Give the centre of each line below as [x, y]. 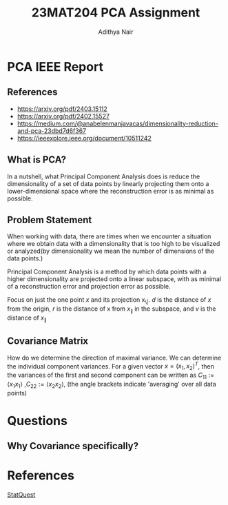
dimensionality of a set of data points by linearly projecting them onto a [108, 183]
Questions [37, 421]
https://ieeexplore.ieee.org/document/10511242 [84, 138]
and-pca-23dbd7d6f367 [52, 131]
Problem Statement [50, 219]
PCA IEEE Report [55, 66]
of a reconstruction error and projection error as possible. [89, 287]
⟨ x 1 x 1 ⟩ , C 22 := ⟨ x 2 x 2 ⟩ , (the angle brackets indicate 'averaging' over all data [112, 385]
